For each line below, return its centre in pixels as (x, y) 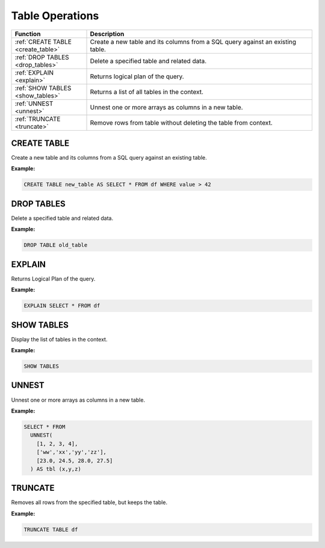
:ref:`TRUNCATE (38, 119)
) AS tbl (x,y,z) (56, 469)
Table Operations (55, 16)
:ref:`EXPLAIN (34, 72)
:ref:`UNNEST (34, 104)
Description (107, 34)
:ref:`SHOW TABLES (43, 88)
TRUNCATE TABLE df (51, 529)
